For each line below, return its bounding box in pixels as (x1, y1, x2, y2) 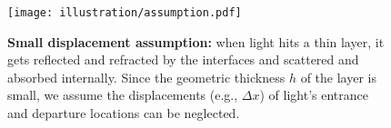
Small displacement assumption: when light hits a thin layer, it (7, 32, 385, 51)
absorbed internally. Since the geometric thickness (7, 67, 286, 86)
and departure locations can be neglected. (7, 103, 240, 123)
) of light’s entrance (259, 85, 368, 104)
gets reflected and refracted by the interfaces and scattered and (7, 50, 359, 69)
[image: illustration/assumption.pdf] (7, 6, 242, 19)
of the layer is (300, 67, 376, 86)
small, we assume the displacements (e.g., (7, 85, 238, 104)
